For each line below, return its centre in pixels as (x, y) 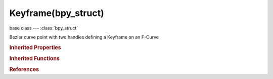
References (24, 69)
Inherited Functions (35, 58)
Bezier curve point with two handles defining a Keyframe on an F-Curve (84, 37)
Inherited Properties (35, 47)
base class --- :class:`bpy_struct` (44, 28)
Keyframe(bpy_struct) (57, 13)
